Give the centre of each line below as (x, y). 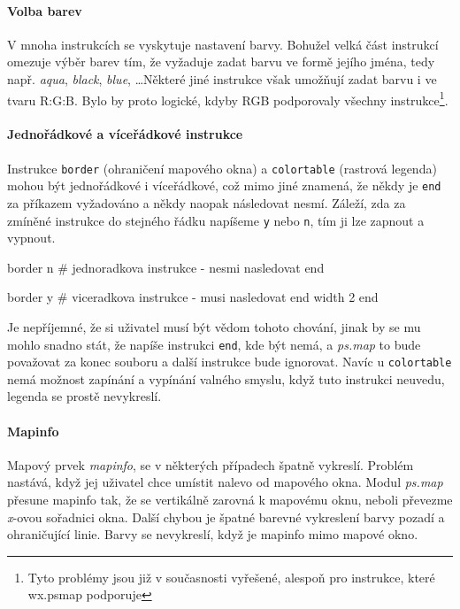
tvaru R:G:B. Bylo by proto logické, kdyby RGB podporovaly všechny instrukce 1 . (228, 98)
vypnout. (31, 238)
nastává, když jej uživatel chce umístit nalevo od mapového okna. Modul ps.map (225, 482)
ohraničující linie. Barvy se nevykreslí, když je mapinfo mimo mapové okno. (213, 534)
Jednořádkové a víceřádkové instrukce (125, 134)
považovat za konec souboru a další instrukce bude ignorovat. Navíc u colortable (230, 362)
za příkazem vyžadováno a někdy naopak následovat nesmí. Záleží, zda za (207, 202)
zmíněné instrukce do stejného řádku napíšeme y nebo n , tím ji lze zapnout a (216, 220)
